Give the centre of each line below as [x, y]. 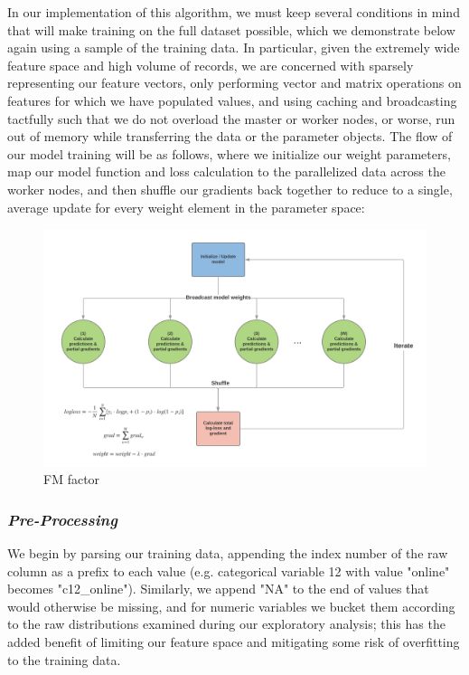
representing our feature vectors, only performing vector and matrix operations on [234, 83]
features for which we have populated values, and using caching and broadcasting [232, 100]
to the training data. [64, 659]
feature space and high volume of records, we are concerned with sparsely [211, 65]
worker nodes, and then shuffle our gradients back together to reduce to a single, [230, 189]
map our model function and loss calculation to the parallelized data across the [226, 171]
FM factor [72, 479]
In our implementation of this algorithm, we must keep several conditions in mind [234, 12]
